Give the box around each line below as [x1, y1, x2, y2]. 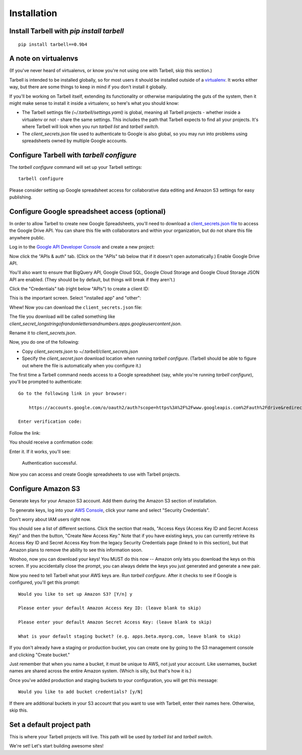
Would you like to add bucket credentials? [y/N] [18, 689, 143, 695]
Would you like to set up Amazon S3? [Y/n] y [18, 591, 133, 597]
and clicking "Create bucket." [9, 652, 70, 658]
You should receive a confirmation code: [9, 439, 94, 446]
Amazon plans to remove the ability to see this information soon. [9, 547, 143, 553]
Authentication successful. [22, 460, 78, 466]
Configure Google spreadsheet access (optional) [9, 207, 166, 216]
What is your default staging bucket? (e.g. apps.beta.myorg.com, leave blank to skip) [18, 633, 242, 639]
